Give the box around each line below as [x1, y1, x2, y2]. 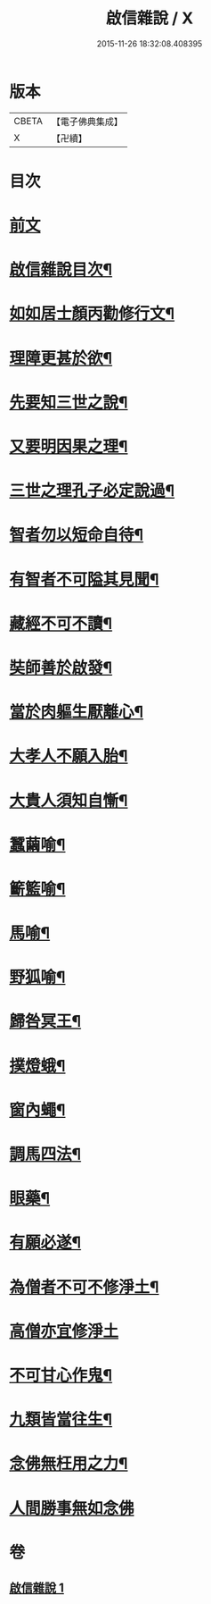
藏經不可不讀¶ [9, 613, 113, 634]
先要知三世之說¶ [9, 392, 128, 412]
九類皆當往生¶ [9, 1409, 113, 1430]
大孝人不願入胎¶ [9, 746, 128, 767]
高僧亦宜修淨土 [9, 1321, 119, 1341]
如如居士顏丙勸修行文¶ [9, 304, 175, 324]
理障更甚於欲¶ [9, 348, 113, 368]
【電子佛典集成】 [51, 115, 123, 128]
